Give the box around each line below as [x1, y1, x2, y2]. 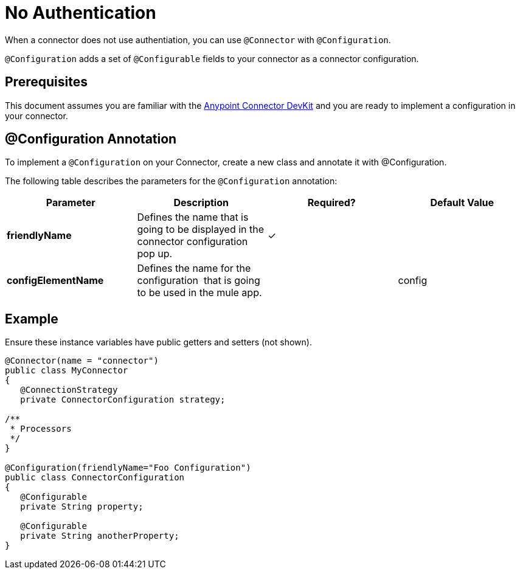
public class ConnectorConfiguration [5, 472, 185, 483]
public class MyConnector [5, 365, 128, 376]
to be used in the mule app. [137, 286, 262, 299]
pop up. [137, 247, 173, 260]
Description [173, 196, 229, 209]
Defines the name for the [137, 262, 251, 275]
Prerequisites [5, 74, 88, 90]
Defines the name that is [137, 211, 249, 224]
